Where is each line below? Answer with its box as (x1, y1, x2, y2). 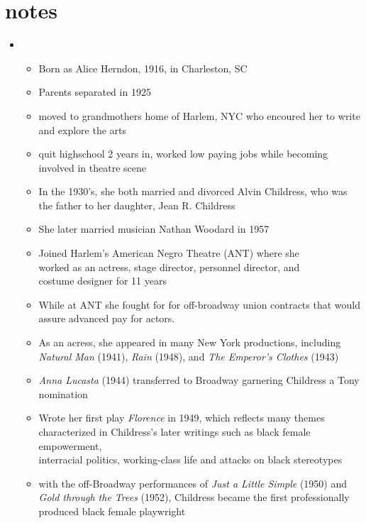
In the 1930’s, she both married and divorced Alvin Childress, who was (38, 184, 348, 199)
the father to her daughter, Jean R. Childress (38, 197, 235, 212)
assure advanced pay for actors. (38, 311, 175, 326)
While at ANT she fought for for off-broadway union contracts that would (38, 297, 360, 312)
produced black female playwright (38, 503, 186, 518)
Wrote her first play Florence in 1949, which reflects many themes (38, 410, 325, 425)
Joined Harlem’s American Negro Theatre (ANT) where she (38, 246, 299, 260)
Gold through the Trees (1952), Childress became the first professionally (38, 490, 350, 505)
